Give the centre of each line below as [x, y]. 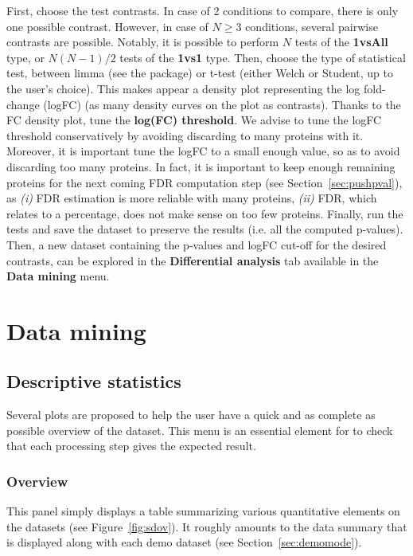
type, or [25, 57]
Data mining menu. [58, 276]
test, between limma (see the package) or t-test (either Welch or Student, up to [200, 73]
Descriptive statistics [94, 381]
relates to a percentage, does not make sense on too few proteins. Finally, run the [205, 213]
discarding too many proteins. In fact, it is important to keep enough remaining [201, 166]
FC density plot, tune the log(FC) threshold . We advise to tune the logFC [194, 120]
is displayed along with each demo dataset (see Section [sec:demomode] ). [184, 542]
